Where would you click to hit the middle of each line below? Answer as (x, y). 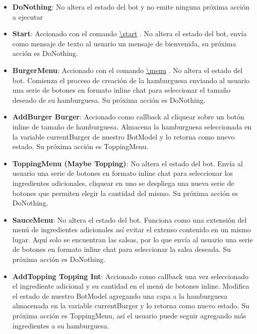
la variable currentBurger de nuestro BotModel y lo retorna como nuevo (123, 136)
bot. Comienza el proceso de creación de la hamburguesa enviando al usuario (131, 80)
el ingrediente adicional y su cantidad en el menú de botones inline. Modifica (131, 286)
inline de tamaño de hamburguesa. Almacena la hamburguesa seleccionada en (132, 126)
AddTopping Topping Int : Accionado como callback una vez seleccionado (130, 276)
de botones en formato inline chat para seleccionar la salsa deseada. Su (122, 249)
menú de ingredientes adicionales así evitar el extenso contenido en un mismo (132, 229)
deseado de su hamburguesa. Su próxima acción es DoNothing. (109, 99)
